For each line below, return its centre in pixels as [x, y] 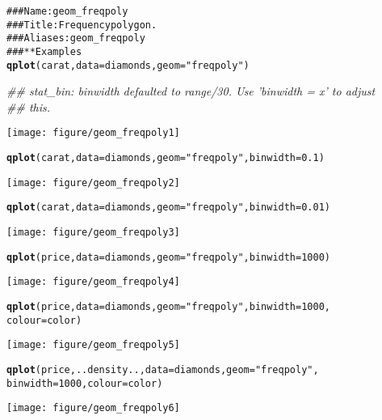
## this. [29, 106]
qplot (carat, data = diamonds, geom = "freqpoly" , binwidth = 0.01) [168, 208]
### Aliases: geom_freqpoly [76, 38]
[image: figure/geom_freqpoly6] [93, 408]
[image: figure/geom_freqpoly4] [93, 282]
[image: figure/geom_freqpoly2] [93, 182]
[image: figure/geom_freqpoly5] [93, 345]
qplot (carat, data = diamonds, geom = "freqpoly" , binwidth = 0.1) [166, 158]
